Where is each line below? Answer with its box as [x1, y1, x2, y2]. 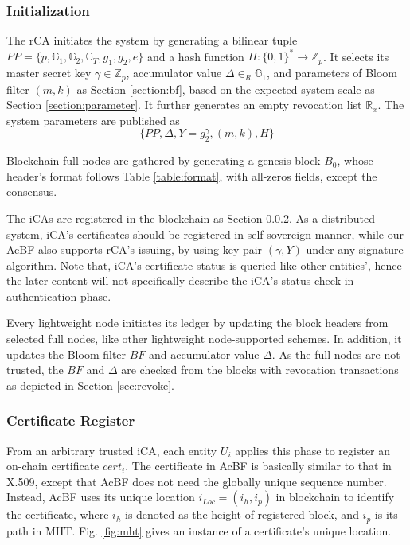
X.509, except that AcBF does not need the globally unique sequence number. [6, 473, 387, 489]
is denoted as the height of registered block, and [125, 506, 359, 523]
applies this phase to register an [235, 442, 391, 458]
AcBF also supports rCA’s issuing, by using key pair [6, 241, 263, 258]
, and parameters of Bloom [266, 64, 398, 81]
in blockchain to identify [275, 489, 395, 505]
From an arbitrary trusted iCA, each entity [6, 442, 217, 458]
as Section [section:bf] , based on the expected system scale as [76, 80, 375, 97]
